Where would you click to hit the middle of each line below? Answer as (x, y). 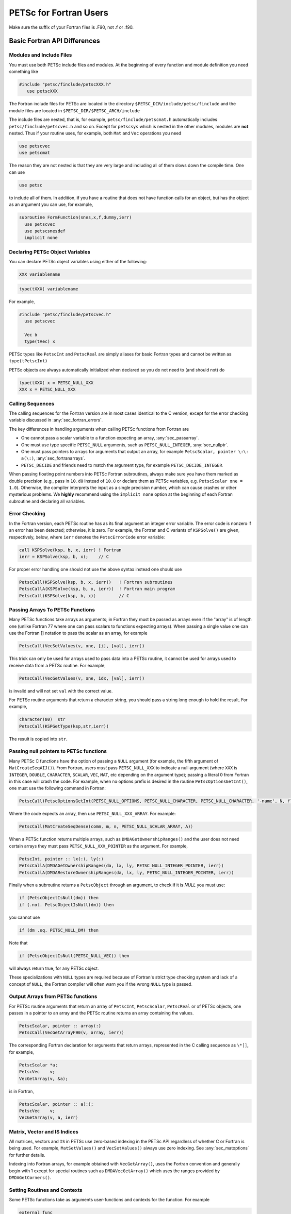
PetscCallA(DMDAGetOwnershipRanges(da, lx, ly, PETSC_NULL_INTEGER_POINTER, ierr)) (121, 866)
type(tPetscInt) (28, 361)
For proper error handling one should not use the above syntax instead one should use (95, 569)
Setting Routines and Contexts (46, 1190)
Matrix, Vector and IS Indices (44, 1131)
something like (24, 72)
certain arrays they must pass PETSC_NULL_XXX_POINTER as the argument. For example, (98, 846)
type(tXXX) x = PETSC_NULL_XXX (57, 383)
